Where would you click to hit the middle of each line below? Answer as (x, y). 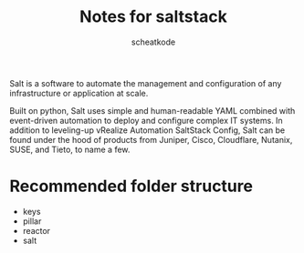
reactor (37, 230)
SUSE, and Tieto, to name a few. (70, 149)
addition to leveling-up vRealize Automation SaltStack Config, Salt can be (147, 130)
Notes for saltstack (153, 17)
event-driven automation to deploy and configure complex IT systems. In (146, 120)
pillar (32, 221)
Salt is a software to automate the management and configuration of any (146, 83)
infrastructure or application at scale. (79, 93)
